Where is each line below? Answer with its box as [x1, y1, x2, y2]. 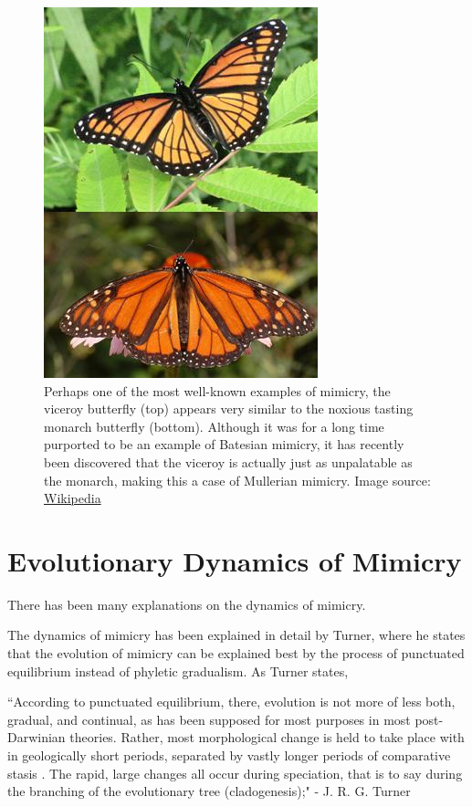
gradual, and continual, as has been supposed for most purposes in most [7, 709, 411, 728]
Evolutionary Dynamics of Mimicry [7, 541, 462, 579]
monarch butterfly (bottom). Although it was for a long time [44, 416, 384, 435]
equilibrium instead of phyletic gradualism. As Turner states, [7, 661, 349, 680]
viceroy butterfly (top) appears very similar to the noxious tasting [44, 399, 414, 418]
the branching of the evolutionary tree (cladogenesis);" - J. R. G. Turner [7, 781, 411, 801]
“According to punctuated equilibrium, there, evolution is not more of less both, [7, 692, 456, 711]
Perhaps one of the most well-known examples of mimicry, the [44, 381, 391, 400]
